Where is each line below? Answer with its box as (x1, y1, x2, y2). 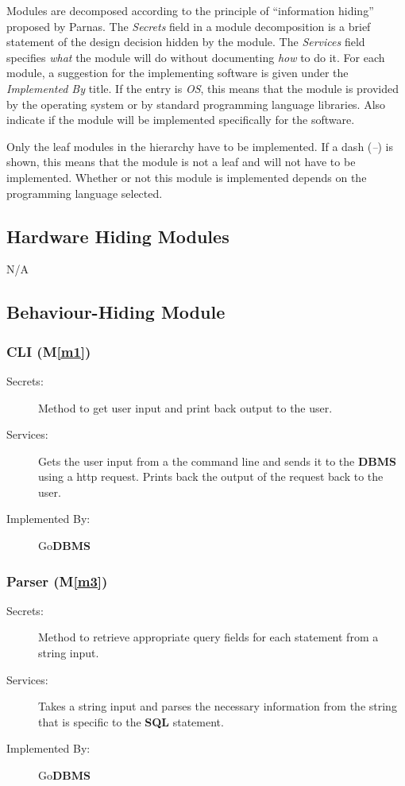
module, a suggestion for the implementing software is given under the (6, 64, 349, 81)
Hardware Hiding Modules (6, 223, 229, 248)
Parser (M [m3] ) (6, 571, 108, 590)
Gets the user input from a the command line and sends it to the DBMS (38, 452, 397, 469)
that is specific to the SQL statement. (38, 713, 224, 730)
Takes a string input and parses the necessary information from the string (38, 698, 397, 714)
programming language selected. (6, 184, 163, 201)
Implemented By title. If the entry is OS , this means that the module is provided (6, 79, 399, 96)
